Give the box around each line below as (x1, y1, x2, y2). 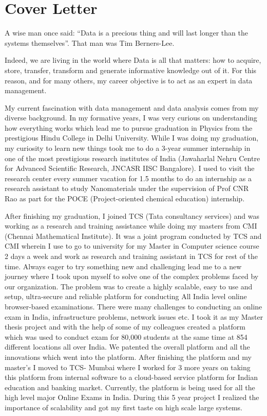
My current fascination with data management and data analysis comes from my (5, 102, 259, 113)
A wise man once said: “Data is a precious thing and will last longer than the (5, 27, 248, 38)
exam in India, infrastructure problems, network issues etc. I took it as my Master (5, 311, 263, 322)
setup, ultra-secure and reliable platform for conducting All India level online (5, 291, 247, 302)
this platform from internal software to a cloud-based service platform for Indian (5, 372, 258, 383)
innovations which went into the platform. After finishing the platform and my (5, 351, 252, 362)
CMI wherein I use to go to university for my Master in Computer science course (5, 240, 259, 251)
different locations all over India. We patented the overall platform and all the (5, 341, 250, 352)
